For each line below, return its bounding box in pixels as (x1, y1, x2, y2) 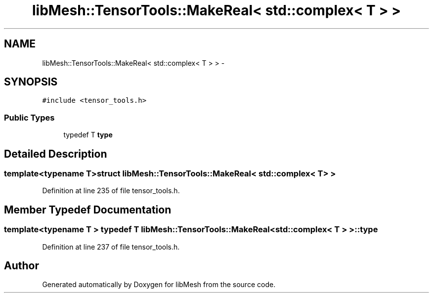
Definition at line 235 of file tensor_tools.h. (42, 186, 180, 195)
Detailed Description (4, 147, 107, 160)
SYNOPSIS (4, 76, 58, 88)
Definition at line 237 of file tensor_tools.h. (42, 242, 180, 251)
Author (4, 259, 39, 272)
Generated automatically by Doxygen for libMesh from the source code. (42, 280, 276, 289)
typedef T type (63, 130, 113, 139)
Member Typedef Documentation (4, 203, 172, 216)
